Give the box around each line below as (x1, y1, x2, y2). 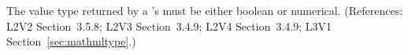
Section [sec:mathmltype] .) (6, 33, 136, 49)
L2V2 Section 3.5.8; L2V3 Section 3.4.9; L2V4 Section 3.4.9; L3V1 (6, 17, 332, 34)
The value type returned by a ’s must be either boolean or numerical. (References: (6, 2, 403, 18)
